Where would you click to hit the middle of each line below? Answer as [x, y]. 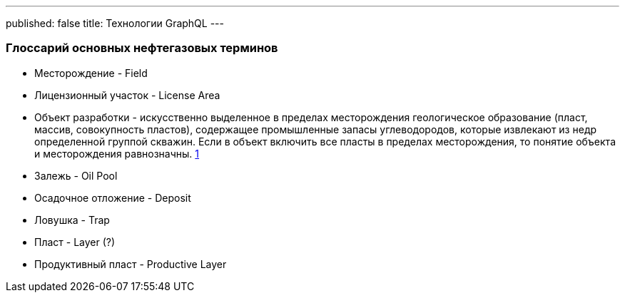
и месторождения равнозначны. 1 [117, 153]
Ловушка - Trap [72, 220]
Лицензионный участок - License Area [127, 95]
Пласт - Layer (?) [75, 242]
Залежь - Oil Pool [76, 175]
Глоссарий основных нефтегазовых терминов [142, 48]
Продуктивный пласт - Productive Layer [131, 264]
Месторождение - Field [91, 73]
